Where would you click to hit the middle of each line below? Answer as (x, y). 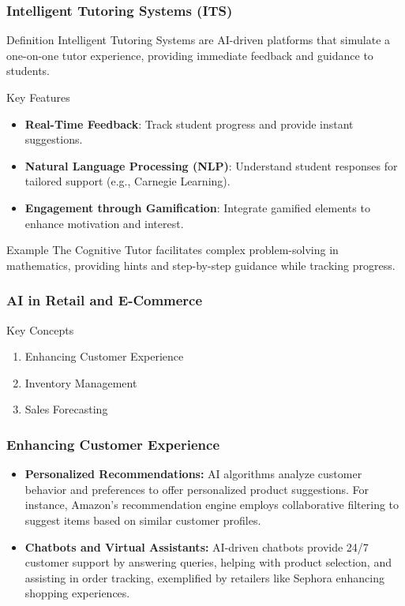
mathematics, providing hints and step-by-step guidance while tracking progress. (201, 265)
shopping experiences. (77, 593)
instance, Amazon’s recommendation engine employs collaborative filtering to (212, 505)
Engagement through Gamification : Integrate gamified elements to (197, 207)
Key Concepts (40, 329)
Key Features (38, 97)
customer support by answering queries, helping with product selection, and (208, 562)
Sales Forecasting (66, 409)
